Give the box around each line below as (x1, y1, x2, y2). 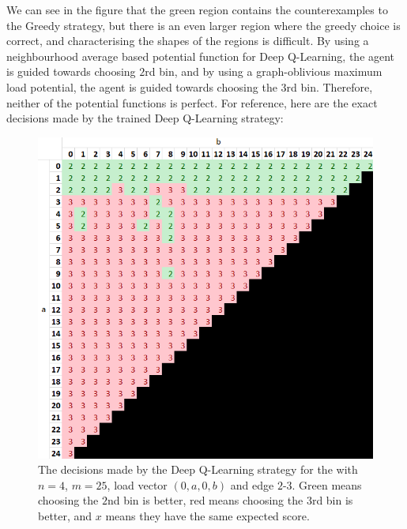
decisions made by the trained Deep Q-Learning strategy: (6, 110, 284, 126)
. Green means (292, 476, 362, 493)
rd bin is (311, 492, 353, 508)
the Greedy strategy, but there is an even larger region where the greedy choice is (6, 17, 401, 33)
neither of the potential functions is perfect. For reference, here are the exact (6, 94, 378, 111)
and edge (230, 476, 274, 493)
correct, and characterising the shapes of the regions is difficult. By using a (6, 32, 369, 49)
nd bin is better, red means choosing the (107, 492, 303, 508)
